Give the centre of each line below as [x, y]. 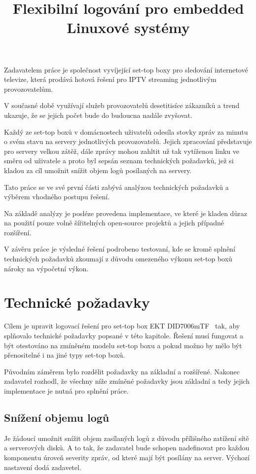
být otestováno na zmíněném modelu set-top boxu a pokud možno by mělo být [123, 345]
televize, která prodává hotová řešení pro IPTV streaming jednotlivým [110, 79]
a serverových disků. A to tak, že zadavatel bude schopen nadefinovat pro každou [127, 448]
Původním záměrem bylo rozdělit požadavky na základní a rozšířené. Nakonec [122, 371]
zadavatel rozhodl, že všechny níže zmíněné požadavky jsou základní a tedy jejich [127, 381]
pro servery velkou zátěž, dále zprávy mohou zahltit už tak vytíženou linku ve [122, 151]
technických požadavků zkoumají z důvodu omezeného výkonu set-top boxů [118, 259]
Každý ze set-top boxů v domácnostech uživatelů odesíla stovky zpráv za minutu [126, 131]
